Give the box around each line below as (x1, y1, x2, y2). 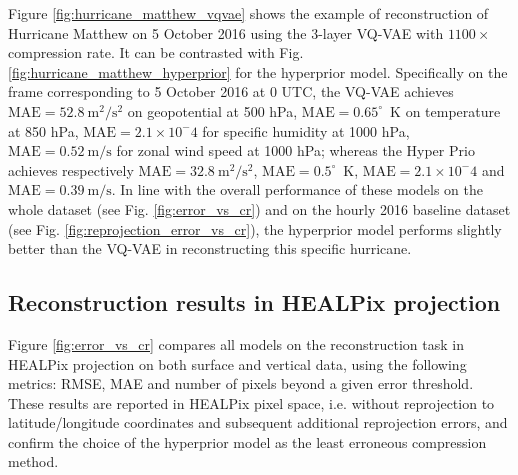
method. (8, 451, 59, 472)
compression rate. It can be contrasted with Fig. (8, 42, 304, 63)
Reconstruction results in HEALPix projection (8, 287, 501, 318)
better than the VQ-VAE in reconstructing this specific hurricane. (8, 238, 412, 259)
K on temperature (390, 100, 501, 121)
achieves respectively (8, 159, 134, 180)
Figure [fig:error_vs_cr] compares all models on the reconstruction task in (8, 333, 464, 354)
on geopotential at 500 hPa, (127, 100, 298, 121)
